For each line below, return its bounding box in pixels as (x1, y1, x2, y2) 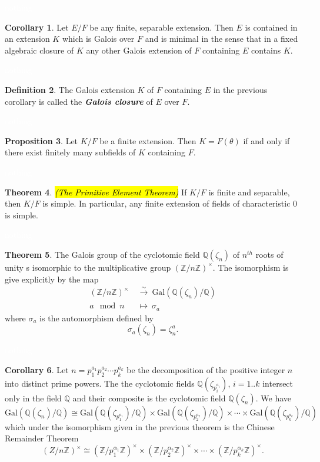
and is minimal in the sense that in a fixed (145, 32, 298, 45)
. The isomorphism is (212, 261, 289, 273)
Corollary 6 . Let (5, 363, 69, 375)
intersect (262, 377, 294, 389)
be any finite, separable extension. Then (89, 21, 234, 33)
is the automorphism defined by (39, 311, 154, 324)
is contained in (245, 21, 298, 33)
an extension (5, 32, 50, 45)
